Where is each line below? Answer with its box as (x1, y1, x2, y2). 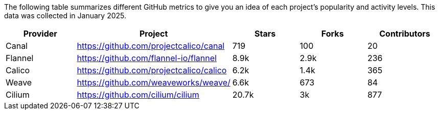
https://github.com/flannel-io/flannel (77, 53, 217, 63)
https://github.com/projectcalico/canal (77, 41, 225, 51)
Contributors (379, 28, 430, 39)
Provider (23, 28, 57, 39)
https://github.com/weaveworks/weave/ (77, 77, 230, 88)
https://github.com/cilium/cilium (77, 90, 199, 100)
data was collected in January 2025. (4, 11, 127, 20)
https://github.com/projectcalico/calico (77, 65, 227, 75)
